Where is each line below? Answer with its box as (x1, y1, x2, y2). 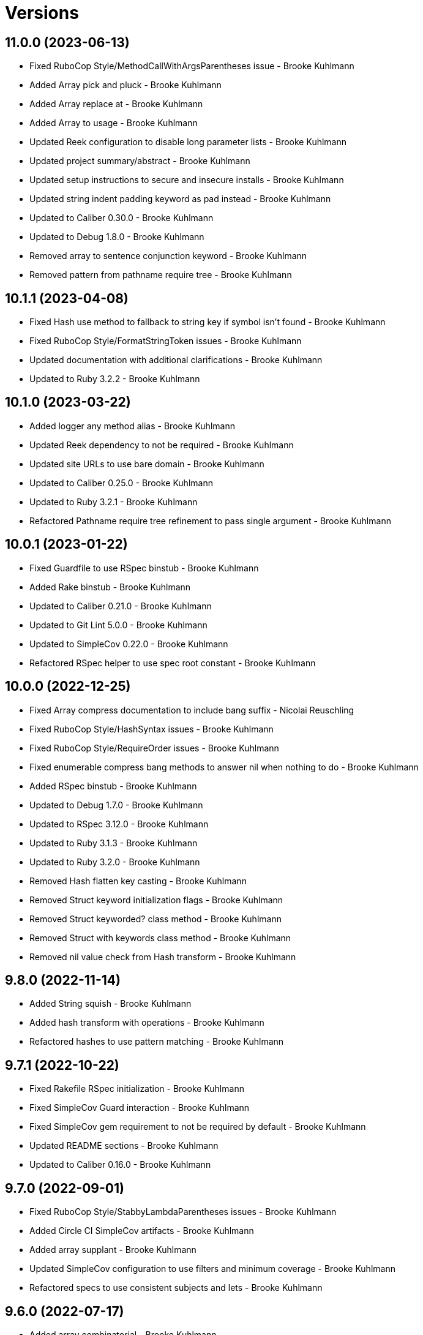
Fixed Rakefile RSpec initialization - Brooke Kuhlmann (29, 1083, 244, 1094)
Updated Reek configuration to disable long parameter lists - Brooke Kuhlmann (29, 137, 346, 148)
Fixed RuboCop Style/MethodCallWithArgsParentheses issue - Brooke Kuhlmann (29, 61, 354, 72)
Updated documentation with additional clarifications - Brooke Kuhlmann (29, 355, 323, 366)
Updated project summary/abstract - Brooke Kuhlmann (29, 156, 250, 167)
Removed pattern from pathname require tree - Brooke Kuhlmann (29, 269, 292, 280)
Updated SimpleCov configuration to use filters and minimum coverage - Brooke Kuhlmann (29, 1263, 395, 1274)
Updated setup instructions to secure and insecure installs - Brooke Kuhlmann (29, 175, 344, 186)
